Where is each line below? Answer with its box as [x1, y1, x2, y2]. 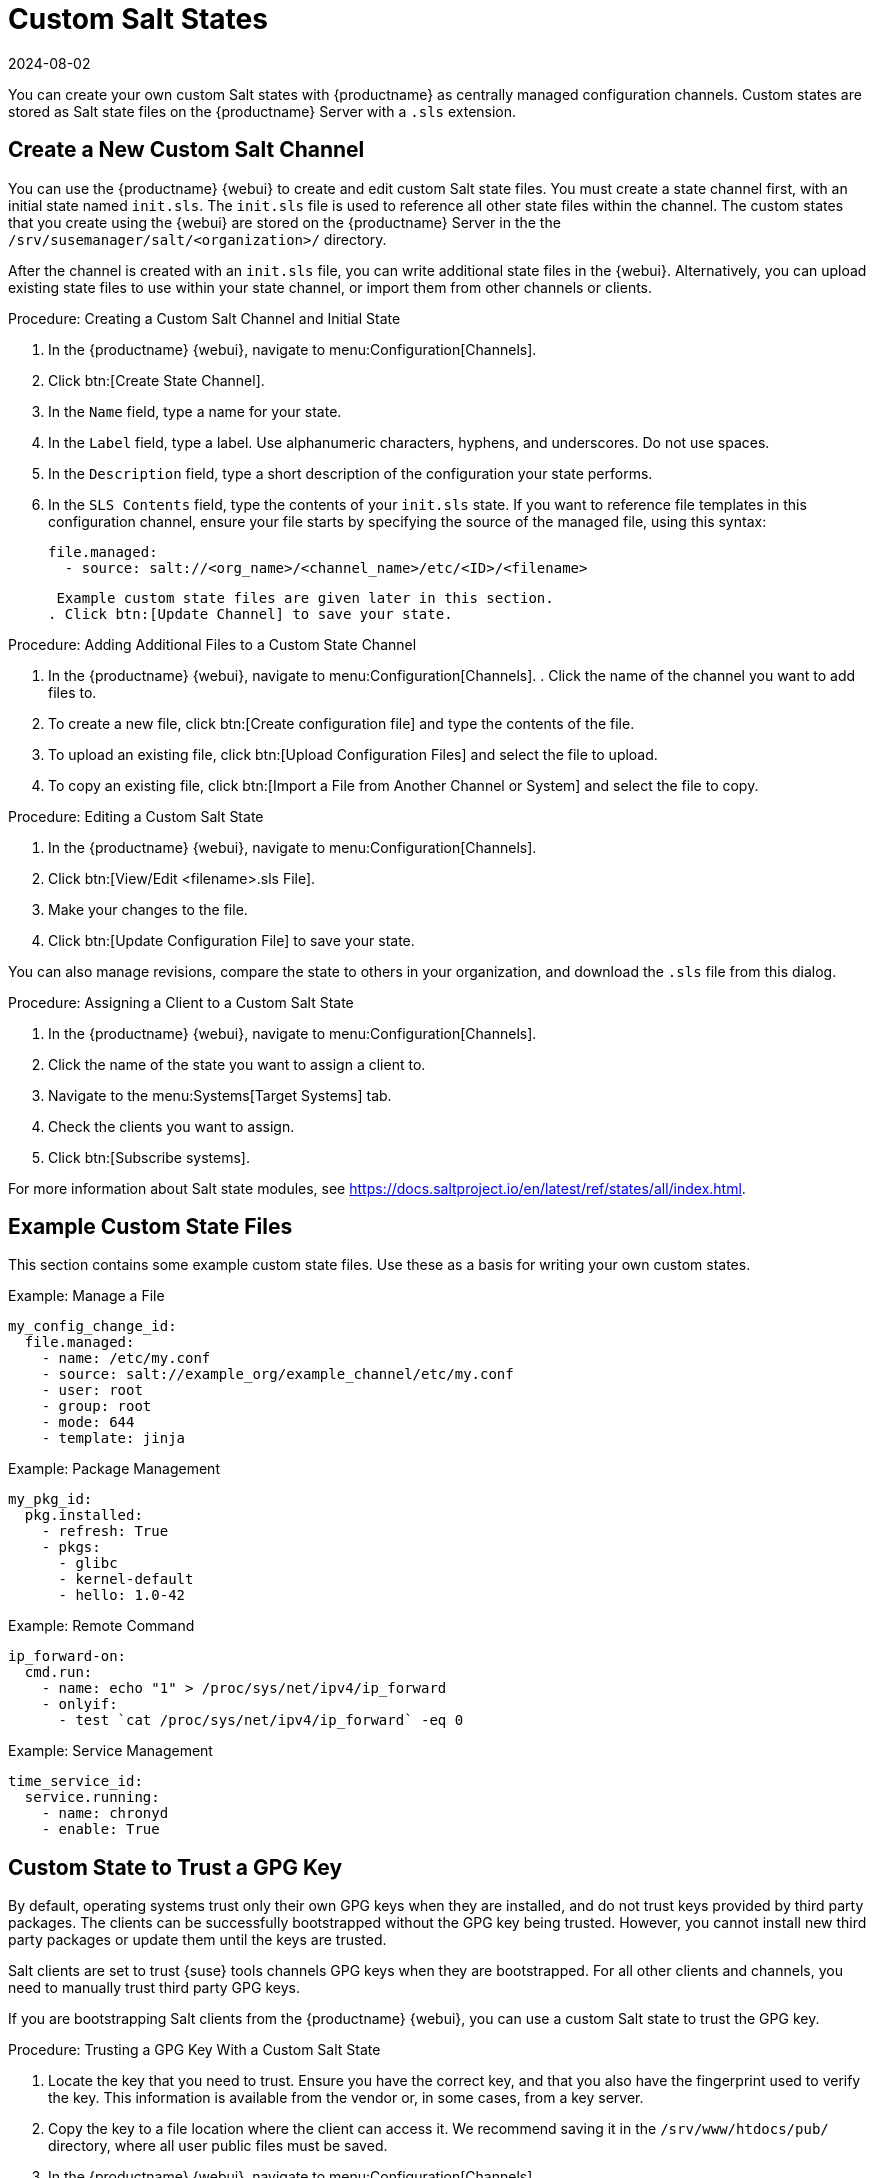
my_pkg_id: [8, 1491, 93, 1508]
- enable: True [41, 1821, 160, 1838]
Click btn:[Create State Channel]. [48, 371, 265, 389]
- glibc [58, 1555, 118, 1572]
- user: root [41, 1382, 143, 1399]
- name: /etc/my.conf [41, 1350, 211, 1367]
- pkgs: [41, 1539, 101, 1556]
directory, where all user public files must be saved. [48, 2137, 388, 2155]
